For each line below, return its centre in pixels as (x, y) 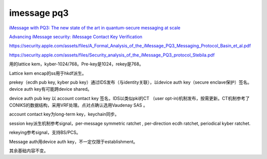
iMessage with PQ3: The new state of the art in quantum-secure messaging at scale (95, 28)
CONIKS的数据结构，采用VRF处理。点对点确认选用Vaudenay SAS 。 (78, 105)
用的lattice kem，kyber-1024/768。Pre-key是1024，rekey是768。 (76, 64)
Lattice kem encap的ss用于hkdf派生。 (48, 73)
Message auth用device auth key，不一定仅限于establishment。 (73, 142)
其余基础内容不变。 (29, 151)
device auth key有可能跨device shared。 (50, 89)
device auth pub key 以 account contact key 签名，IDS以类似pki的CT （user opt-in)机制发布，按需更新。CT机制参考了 (129, 98)
